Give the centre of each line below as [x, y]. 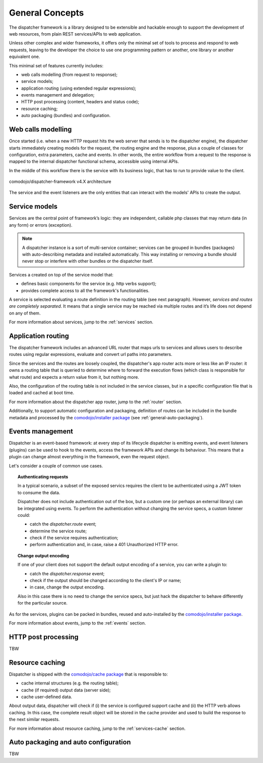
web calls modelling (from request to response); [69, 74]
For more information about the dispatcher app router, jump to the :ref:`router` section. [95, 402]
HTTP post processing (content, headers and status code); [80, 102]
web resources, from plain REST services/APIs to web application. [75, 34]
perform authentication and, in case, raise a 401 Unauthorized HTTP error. [104, 545]
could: [24, 515]
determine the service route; [58, 531]
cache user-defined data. [47, 697]
